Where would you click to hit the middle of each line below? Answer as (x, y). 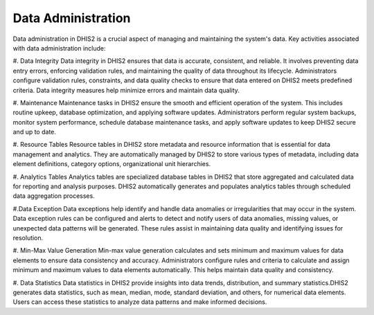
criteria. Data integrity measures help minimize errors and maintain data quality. (126, 90)
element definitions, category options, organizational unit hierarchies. (112, 164)
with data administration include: (60, 48)
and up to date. (35, 132)
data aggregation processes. (54, 196)
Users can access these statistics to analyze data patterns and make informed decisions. (140, 302)
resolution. (28, 237)
